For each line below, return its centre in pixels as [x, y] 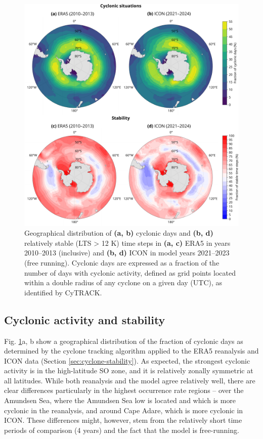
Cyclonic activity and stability [85, 319]
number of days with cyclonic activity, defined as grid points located [130, 272]
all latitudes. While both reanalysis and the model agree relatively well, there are [130, 380]
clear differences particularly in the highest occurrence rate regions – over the [124, 390]
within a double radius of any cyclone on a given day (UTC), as [123, 282]
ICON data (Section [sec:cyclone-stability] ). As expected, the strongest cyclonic [127, 360]
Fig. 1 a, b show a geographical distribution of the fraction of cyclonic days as [124, 341]
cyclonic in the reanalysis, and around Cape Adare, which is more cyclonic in [124, 410]
